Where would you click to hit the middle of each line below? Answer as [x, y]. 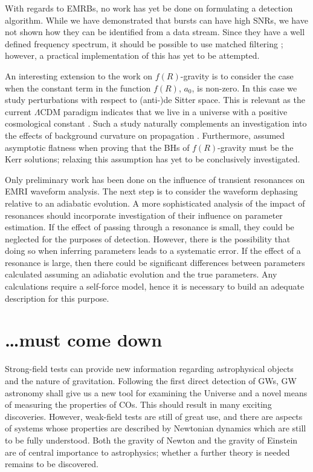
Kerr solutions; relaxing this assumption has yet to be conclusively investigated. [153, 159]
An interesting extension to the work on [79, 75]
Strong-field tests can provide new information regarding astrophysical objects [149, 369]
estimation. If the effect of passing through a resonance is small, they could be [150, 227]
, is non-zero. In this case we [244, 88]
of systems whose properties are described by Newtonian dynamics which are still [156, 428]
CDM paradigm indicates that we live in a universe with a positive [164, 111]
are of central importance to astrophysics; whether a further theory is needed [147, 452]
